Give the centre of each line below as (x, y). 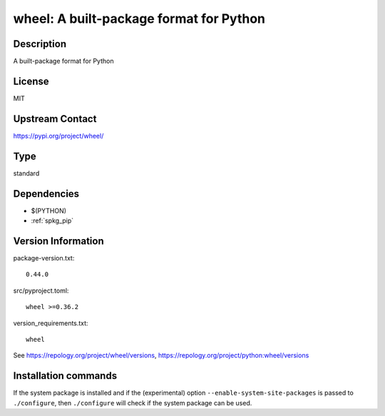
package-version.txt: (44, 258)
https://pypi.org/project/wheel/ (58, 136)
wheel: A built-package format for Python (139, 19)
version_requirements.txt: (51, 323)
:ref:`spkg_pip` (52, 220)
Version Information (58, 241)
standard (26, 173)
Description (40, 44)
